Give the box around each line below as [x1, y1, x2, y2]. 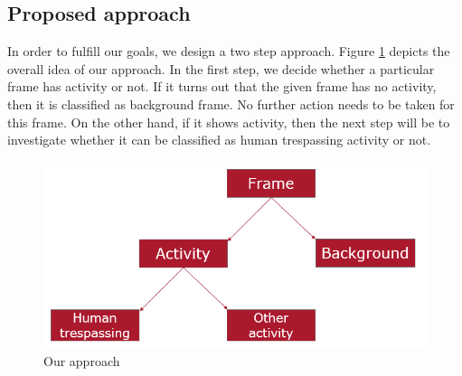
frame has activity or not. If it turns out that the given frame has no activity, [7, 77, 437, 96]
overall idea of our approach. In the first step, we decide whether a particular [7, 59, 435, 78]
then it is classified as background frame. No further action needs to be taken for [7, 94, 455, 113]
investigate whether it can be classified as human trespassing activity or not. [7, 130, 431, 149]
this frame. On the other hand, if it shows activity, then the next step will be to [7, 112, 450, 131]
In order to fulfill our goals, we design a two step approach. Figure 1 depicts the [7, 42, 450, 61]
